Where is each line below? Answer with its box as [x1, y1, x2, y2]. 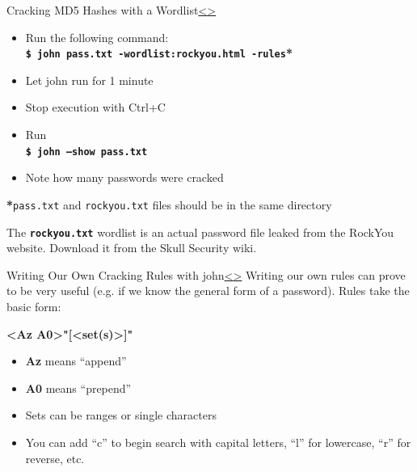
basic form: [6, 297, 61, 314]
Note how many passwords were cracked [25, 169, 224, 186]
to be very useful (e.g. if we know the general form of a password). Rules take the [6, 282, 410, 299]
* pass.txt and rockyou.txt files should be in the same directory [6, 196, 332, 213]
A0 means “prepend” [25, 379, 132, 396]
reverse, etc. [25, 449, 85, 466]
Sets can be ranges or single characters [25, 407, 217, 424]
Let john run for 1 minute [25, 71, 154, 88]
